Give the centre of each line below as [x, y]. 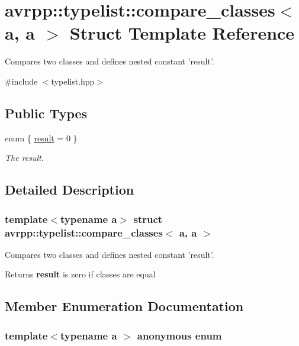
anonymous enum [179, 335]
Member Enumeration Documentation [124, 306]
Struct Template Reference [182, 33]
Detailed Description [70, 190]
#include [21, 81]
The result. [25, 158]
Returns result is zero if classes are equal [80, 274]
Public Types [46, 113]
